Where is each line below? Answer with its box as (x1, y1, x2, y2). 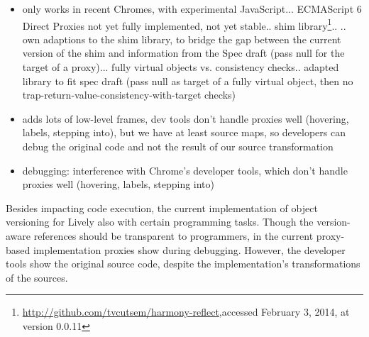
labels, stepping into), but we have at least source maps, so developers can (22, 125, 346, 140)
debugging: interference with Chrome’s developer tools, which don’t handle (22, 162, 348, 177)
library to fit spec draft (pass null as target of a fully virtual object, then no (22, 73, 353, 88)
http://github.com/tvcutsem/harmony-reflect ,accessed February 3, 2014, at (22, 304, 350, 319)
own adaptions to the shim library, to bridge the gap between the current (22, 31, 341, 46)
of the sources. (6, 270, 68, 284)
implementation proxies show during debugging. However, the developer (33, 242, 346, 257)
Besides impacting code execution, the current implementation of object (6, 200, 318, 215)
